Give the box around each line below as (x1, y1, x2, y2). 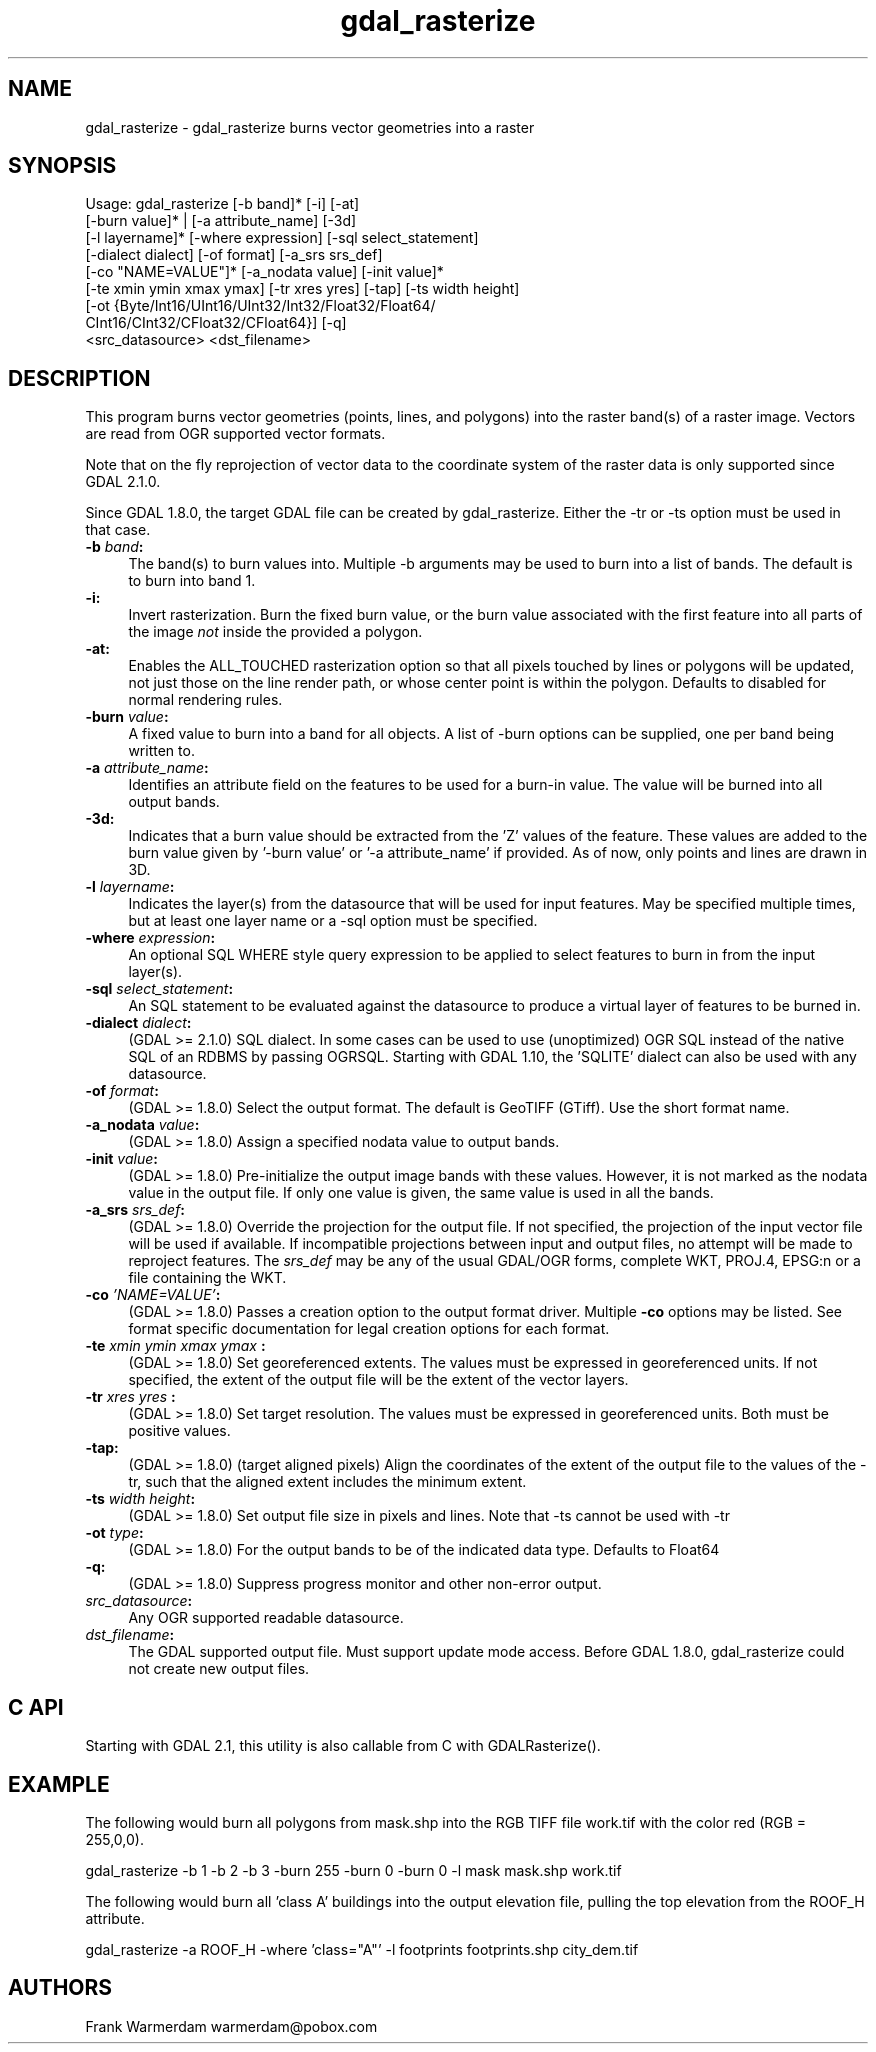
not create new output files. (128, 1660, 310, 1678)
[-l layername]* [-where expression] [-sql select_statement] (85, 229, 479, 247)
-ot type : (85, 1524, 144, 1542)
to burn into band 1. (128, 572, 256, 590)
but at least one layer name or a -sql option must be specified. (128, 912, 538, 930)
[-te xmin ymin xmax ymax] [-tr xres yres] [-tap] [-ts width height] (85, 280, 520, 298)
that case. (85, 521, 151, 539)
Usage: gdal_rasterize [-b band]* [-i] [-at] (85, 195, 360, 213)
